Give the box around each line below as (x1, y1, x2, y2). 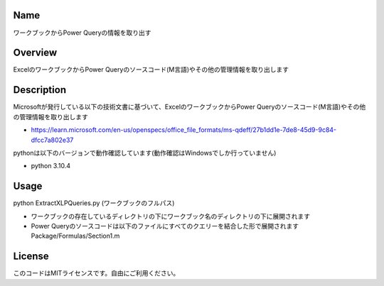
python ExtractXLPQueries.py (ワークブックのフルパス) (13, 199, 175, 207)
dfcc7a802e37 (31, 136, 74, 144)
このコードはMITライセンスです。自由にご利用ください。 (13, 269, 180, 277)
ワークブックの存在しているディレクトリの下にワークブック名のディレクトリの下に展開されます (31, 211, 311, 220)
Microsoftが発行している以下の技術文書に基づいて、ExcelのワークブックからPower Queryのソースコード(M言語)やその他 (13, 103, 366, 111)
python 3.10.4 (31, 162, 71, 170)
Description (13, 84, 67, 96)
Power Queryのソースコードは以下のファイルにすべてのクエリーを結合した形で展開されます (31, 221, 299, 230)
